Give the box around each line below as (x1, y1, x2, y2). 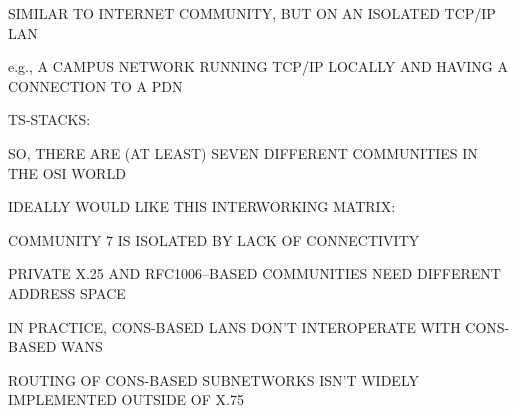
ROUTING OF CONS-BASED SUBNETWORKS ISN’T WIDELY (8, 369, 419, 390)
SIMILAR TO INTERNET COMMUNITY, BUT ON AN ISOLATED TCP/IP (8, 3, 496, 23)
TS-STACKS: (8, 109, 91, 130)
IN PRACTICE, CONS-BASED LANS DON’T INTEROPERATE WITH (8, 316, 461, 337)
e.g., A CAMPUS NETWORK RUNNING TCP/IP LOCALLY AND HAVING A (8, 56, 508, 77)
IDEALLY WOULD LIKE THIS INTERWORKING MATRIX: (8, 196, 396, 217)
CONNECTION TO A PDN (8, 75, 183, 96)
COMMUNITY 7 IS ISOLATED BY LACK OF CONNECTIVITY (8, 229, 420, 250)
